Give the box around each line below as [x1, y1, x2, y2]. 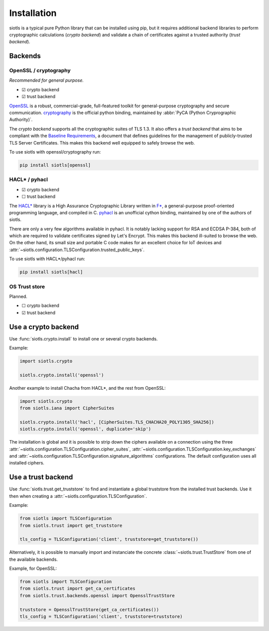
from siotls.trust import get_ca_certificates [19, 586, 135, 592]
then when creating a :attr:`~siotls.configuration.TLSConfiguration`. [9, 493, 147, 499]
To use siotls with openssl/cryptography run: [9, 149, 101, 155]
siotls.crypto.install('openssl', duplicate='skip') [19, 426, 151, 432]
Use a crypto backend [9, 322, 79, 331]
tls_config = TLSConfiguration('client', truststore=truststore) [19, 614, 183, 620]
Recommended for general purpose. [9, 77, 84, 83]
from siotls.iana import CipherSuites [19, 405, 115, 411]
